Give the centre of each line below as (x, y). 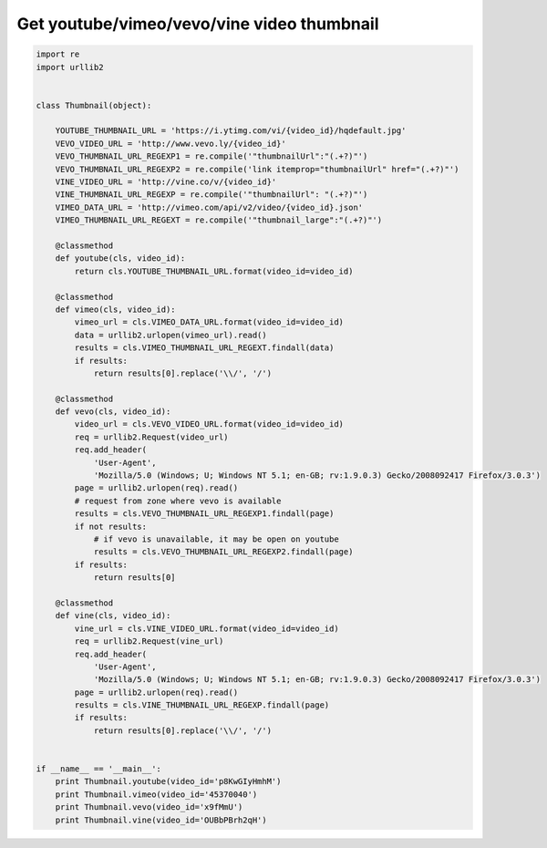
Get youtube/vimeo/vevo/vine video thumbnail (198, 24)
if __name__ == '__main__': (98, 769)
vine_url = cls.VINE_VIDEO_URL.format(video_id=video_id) (206, 628)
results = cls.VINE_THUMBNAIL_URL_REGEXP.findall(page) (202, 705)
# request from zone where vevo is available (178, 501)
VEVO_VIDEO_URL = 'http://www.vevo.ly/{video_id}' (170, 143)
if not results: (111, 526)
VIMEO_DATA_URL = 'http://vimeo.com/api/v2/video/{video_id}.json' (209, 207)
